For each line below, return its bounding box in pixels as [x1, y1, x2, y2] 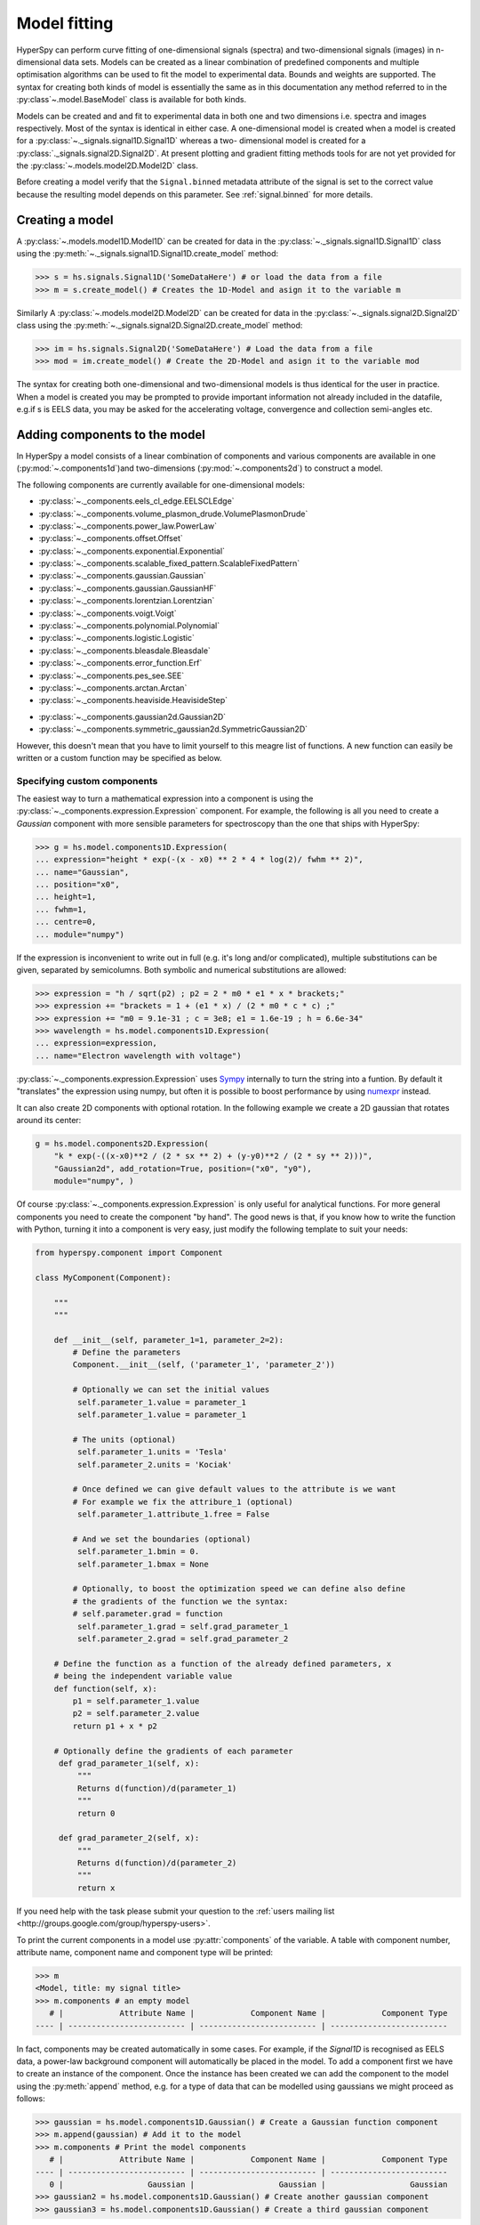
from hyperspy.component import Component [35, 1247, 223, 1258]
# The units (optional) [72, 1434, 177, 1444]
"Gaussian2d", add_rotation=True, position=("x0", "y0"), [53, 1163, 312, 1174]
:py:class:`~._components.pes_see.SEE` [38, 670, 185, 681]
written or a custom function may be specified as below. [16, 752, 222, 763]
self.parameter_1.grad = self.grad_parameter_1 [76, 1621, 289, 1631]
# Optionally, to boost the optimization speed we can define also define [72, 1584, 406, 1594]
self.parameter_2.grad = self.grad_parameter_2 [76, 1634, 289, 1644]
